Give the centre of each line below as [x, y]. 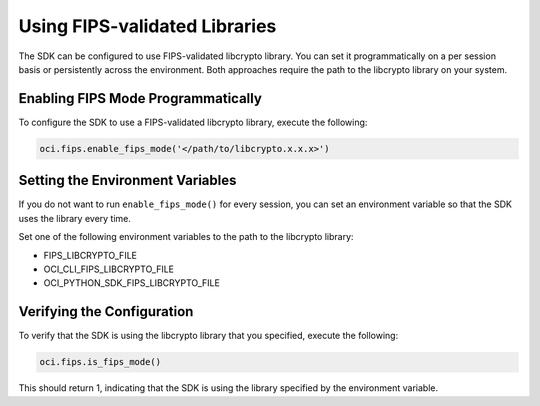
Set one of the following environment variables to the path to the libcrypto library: [186, 237]
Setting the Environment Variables [127, 180]
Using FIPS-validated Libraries [147, 26]
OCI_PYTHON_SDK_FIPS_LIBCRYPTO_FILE [131, 283]
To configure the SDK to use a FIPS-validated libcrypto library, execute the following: [193, 122]
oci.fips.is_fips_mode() [100, 362]
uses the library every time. [75, 218]
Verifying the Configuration [106, 311]
